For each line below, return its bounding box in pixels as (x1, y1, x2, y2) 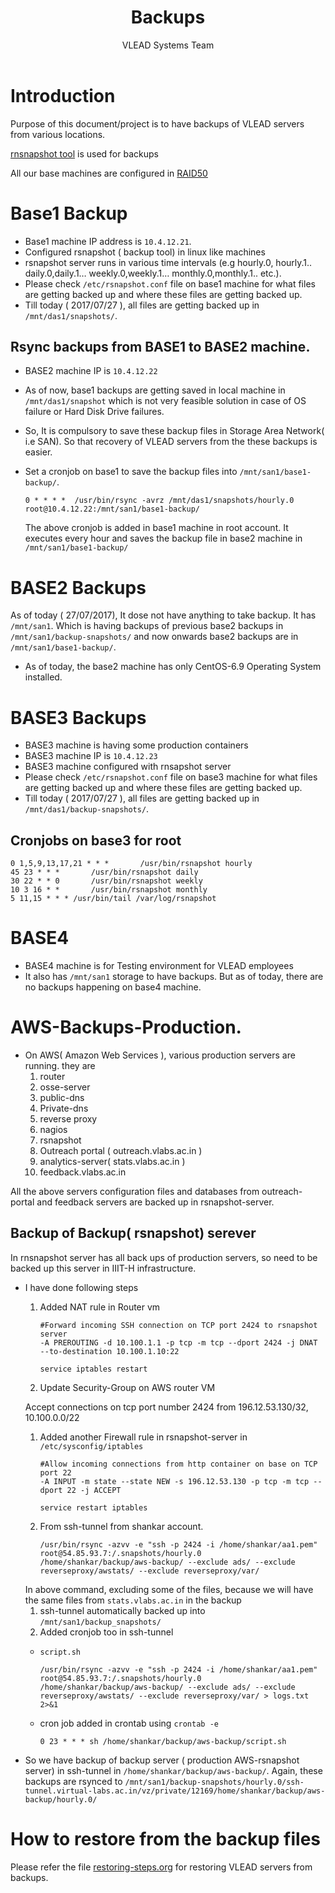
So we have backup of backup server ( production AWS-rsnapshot (24, 1754, 300, 1766)
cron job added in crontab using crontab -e (39, 1717, 219, 1729)
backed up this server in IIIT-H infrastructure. (10, 1262, 197, 1274)
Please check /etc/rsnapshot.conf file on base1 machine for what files (24, 277, 316, 290)
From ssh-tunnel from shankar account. (39, 1520, 204, 1532)
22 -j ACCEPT (66, 1485, 122, 1495)
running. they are (24, 1060, 96, 1071)
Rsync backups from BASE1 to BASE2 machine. (10, 339, 311, 356)
